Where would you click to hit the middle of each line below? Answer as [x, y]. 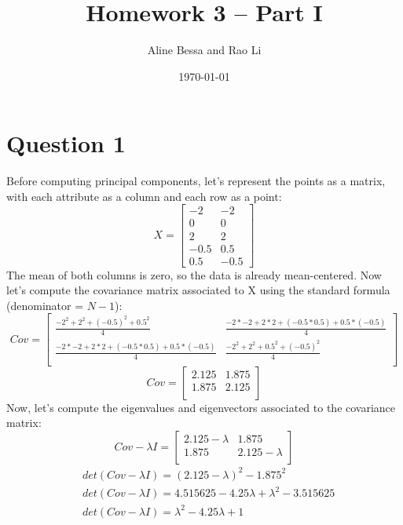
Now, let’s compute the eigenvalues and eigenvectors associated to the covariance [201, 407]
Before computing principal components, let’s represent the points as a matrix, [196, 181]
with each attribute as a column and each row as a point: [144, 196]
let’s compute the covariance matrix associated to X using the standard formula [198, 290]
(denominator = [45, 305]
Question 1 [66, 143]
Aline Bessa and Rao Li [204, 50]
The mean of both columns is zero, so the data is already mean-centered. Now [194, 274]
